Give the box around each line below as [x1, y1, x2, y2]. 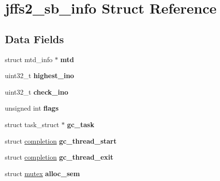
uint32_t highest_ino [5, 70, 74, 81]
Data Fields [5, 31, 64, 46]
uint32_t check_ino [5, 86, 68, 97]
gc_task [67, 119, 94, 129]
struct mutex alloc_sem [5, 168, 80, 178]
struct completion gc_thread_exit [5, 152, 114, 162]
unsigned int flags [5, 103, 59, 113]
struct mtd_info [5, 54, 53, 64]
